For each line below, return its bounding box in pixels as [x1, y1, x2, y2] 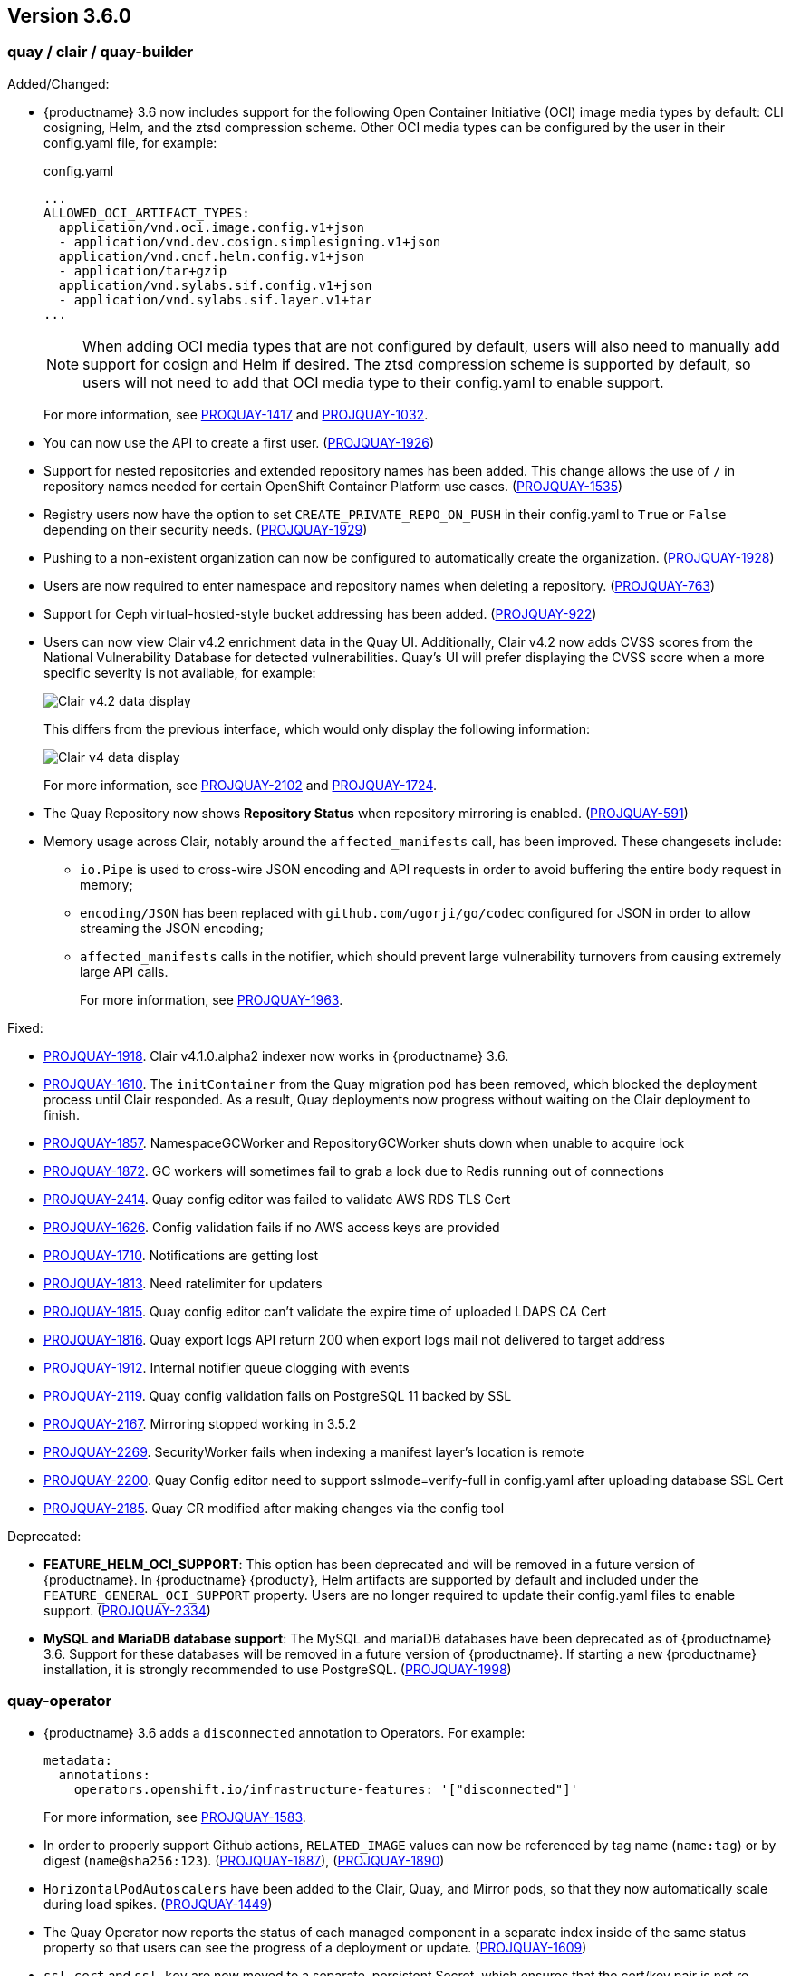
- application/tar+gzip [58, 263, 227, 278]
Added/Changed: [7, 75, 110, 92]
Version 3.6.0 [7, 5, 131, 27]
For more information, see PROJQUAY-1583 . [43, 1808, 306, 1825]
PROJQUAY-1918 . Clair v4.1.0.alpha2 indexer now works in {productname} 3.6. [43, 1047, 509, 1064]
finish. [43, 1106, 80, 1123]
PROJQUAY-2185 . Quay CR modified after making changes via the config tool [43, 1499, 505, 1516]
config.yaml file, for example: [43, 134, 217, 150]
